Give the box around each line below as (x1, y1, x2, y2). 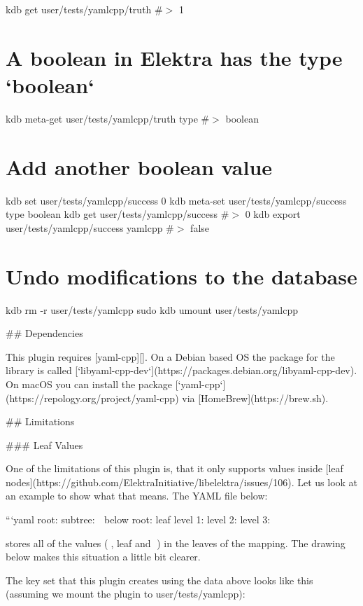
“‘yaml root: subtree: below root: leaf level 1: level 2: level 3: (6, 512, 271, 527)
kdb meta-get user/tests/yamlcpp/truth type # (6, 111, 210, 125)
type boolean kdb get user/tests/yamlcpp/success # (6, 207, 229, 221)
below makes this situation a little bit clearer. (6, 549, 201, 564)
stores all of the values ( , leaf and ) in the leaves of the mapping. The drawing (6, 535, 346, 550)
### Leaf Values (6, 437, 83, 452)
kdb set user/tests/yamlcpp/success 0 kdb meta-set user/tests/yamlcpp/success (6, 193, 347, 207)
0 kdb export (245, 207, 301, 221)
